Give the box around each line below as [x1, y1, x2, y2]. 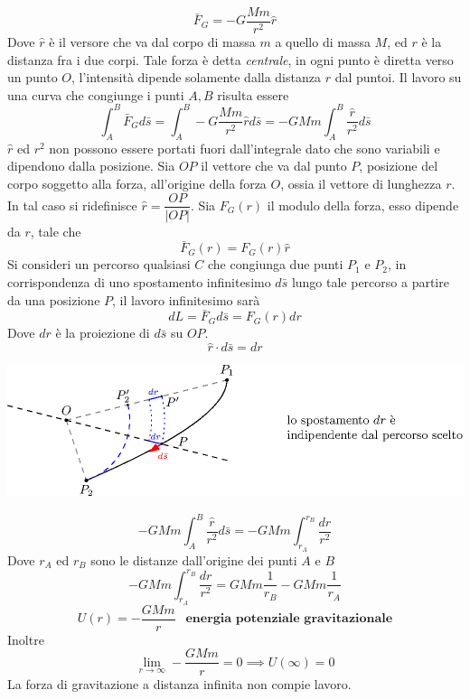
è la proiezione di [55, 323, 150, 342]
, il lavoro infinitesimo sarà [112, 290, 260, 309]
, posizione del [359, 156, 438, 175]
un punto [7, 68, 58, 87]
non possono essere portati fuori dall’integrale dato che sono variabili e [49, 138, 440, 157]
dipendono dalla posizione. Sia [7, 156, 175, 175]
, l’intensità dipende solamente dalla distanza [71, 68, 321, 87]
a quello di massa [275, 33, 371, 51]
